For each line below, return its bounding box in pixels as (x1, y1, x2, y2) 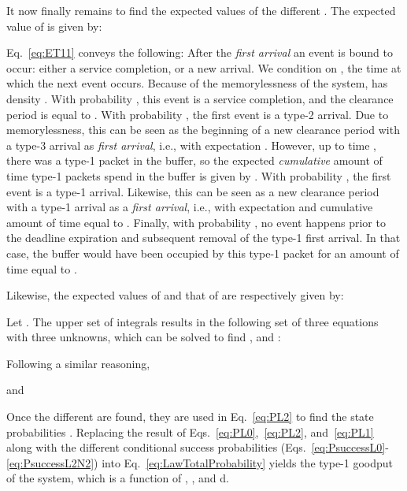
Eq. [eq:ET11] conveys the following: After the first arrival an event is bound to (6, 44, 394, 61)
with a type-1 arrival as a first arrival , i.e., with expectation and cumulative (6, 199, 373, 215)
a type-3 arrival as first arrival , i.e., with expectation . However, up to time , (6, 136, 376, 153)
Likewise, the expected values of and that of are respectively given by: (6, 287, 344, 303)
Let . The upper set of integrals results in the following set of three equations (6, 313, 379, 329)
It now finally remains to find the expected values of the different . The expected (6, 2, 396, 18)
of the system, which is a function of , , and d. (6, 470, 229, 486)
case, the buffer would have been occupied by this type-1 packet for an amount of (6, 244, 399, 261)
